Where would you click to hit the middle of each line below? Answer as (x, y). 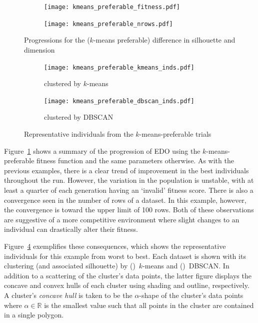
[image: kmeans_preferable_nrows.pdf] (108, 24)
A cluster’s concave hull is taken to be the (68, 295)
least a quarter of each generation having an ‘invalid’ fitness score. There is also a (129, 190)
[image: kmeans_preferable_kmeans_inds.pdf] (119, 67)
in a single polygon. (34, 315)
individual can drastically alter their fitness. (71, 229)
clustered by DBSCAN (79, 117)
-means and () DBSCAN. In (186, 266)
